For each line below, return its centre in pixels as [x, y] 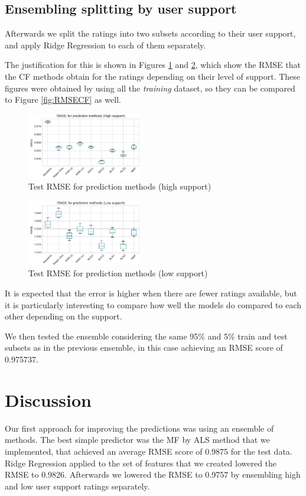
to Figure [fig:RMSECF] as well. [63, 99]
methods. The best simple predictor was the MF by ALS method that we [137, 440]
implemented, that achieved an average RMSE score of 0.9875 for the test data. [149, 451]
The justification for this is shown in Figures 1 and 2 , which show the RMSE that [153, 65]
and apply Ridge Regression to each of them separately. [105, 45]
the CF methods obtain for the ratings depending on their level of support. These [153, 76]
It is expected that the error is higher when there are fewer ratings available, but [151, 293]
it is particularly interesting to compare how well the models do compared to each [153, 304]
